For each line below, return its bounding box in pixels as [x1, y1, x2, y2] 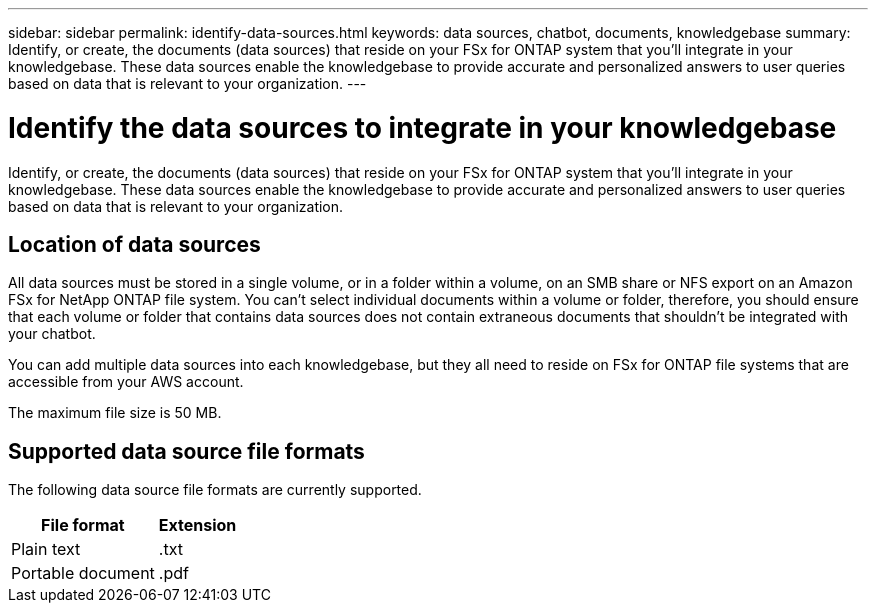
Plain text [11, 539, 81, 560]
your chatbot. [8, 325, 96, 343]
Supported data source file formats [8, 438, 365, 464]
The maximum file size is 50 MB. [8, 404, 222, 422]
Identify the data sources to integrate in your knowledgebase [8, 110, 837, 145]
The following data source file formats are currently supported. [8, 481, 422, 499]
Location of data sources [8, 231, 261, 257]
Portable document [11, 563, 155, 584]
